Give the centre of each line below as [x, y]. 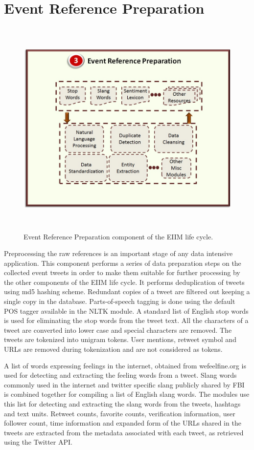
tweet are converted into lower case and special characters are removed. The [118, 330]
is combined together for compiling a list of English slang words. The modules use [127, 394]
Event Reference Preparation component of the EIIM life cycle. [118, 237]
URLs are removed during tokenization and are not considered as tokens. [113, 349]
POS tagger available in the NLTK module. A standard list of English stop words [126, 311]
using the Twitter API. [38, 442]
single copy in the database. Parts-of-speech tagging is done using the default [120, 301]
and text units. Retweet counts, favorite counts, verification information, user [120, 413]
